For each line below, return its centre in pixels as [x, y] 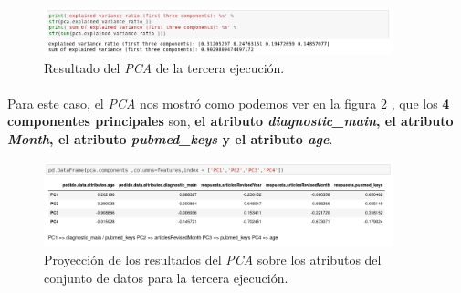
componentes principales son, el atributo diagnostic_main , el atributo [230, 121]
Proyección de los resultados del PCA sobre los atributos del [213, 260]
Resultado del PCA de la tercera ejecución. [164, 67]
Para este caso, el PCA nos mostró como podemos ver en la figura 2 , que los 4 [229, 103]
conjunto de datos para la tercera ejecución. [166, 277]
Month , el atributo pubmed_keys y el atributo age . [170, 139]
